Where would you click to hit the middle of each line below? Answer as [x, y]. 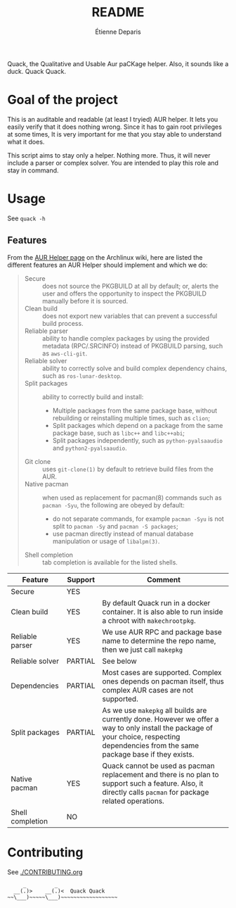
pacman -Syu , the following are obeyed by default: [113, 505]
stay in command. [33, 170]
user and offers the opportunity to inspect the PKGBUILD [124, 294]
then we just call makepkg [143, 650]
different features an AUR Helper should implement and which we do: [108, 265]
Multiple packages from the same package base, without [135, 410]
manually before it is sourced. [85, 301]
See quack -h [26, 218]
